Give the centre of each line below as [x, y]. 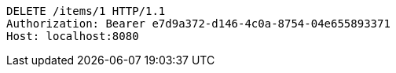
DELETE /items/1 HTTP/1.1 [86, 11]
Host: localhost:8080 [73, 36]
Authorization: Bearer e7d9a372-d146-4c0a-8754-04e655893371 [198, 24]
